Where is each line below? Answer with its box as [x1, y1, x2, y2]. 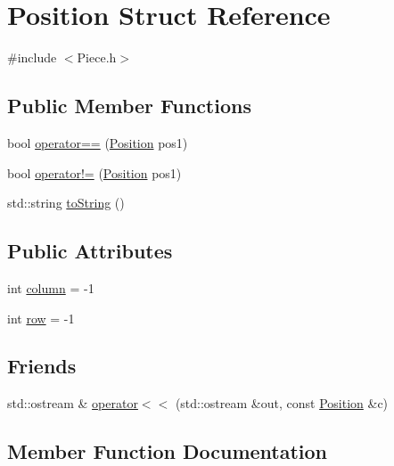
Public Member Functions [7, 92, 251, 119]
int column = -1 [7, 278, 94, 297]
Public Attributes [7, 237, 173, 265]
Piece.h [77, 48, 117, 67]
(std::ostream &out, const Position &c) [175, 394, 389, 413]
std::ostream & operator [7, 394, 138, 413]
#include [7, 48, 57, 67]
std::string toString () [7, 193, 125, 212]
